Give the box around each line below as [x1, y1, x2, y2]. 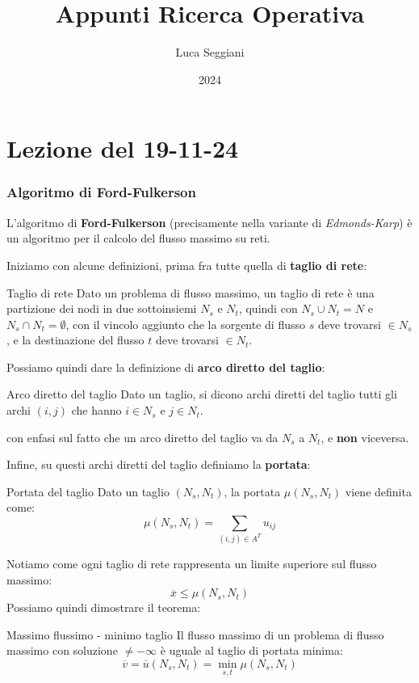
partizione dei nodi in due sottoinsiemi [6, 300, 197, 317]
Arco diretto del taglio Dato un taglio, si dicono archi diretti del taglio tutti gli [6, 386, 397, 403]
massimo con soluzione [6, 642, 118, 659]
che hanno [71, 402, 122, 419]
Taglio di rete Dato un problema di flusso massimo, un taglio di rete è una [6, 284, 375, 301]
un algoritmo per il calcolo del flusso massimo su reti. [6, 230, 270, 247]
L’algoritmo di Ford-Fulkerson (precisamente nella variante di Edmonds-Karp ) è [6, 213, 413, 230]
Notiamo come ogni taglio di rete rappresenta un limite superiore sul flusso [6, 554, 377, 571]
